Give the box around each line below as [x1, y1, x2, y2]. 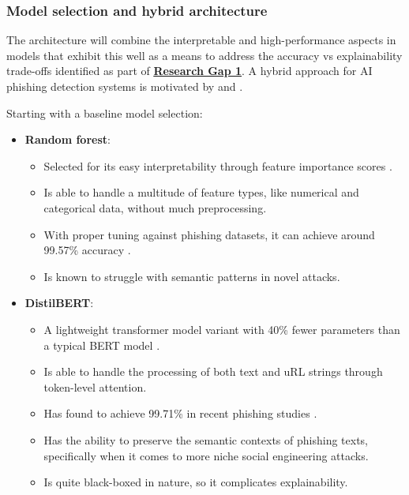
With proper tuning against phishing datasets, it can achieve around [43, 226, 375, 242]
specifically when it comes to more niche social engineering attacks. [43, 447, 369, 463]
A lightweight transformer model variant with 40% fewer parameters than [43, 321, 400, 337]
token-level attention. [43, 378, 147, 395]
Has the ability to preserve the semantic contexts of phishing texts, [43, 431, 368, 448]
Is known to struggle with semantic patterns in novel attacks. [43, 268, 340, 284]
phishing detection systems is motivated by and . [6, 78, 243, 94]
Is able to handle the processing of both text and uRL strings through [43, 363, 383, 380]
